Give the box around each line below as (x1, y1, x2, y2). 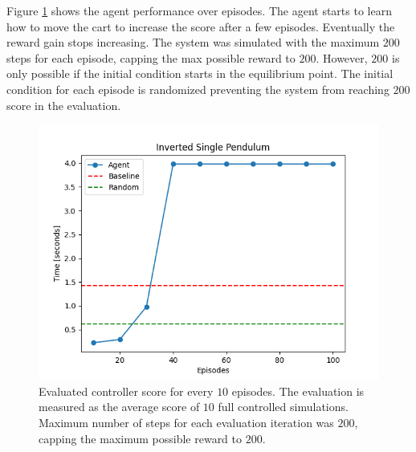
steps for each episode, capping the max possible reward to (6, 49, 296, 66)
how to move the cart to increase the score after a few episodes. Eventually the (6, 18, 395, 35)
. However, (316, 49, 368, 66)
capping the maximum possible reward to (39, 430, 243, 446)
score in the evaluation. (6, 96, 121, 113)
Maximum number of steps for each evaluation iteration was (39, 413, 334, 430)
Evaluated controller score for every (39, 382, 214, 399)
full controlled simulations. (218, 398, 349, 415)
